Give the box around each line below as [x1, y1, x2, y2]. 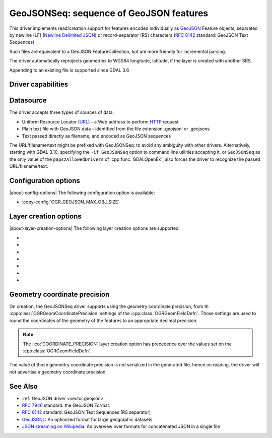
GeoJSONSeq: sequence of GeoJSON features [9, 8, 209, 19]
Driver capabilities [9, 80, 69, 89]
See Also [9, 382, 38, 391]
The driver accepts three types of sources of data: [9, 109, 114, 115]
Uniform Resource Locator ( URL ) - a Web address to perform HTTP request [22, 118, 179, 124]
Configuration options [9, 176, 81, 185]
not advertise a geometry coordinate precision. [9, 368, 107, 375]
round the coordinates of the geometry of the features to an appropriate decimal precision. [9, 318, 198, 324]
